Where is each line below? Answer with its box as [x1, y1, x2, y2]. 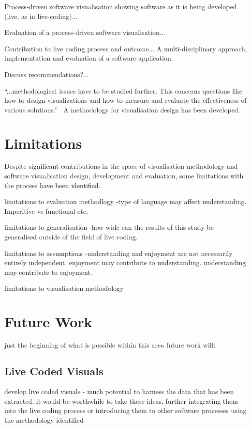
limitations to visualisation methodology [4, 283, 124, 293]
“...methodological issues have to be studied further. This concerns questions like [4, 85, 242, 95]
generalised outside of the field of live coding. [4, 232, 138, 242]
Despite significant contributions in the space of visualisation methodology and [4, 161, 238, 171]
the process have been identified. [4, 180, 101, 190]
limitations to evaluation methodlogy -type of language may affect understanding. [4, 196, 247, 206]
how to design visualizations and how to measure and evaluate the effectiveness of [4, 95, 247, 105]
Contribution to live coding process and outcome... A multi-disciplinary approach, [4, 43, 247, 53]
